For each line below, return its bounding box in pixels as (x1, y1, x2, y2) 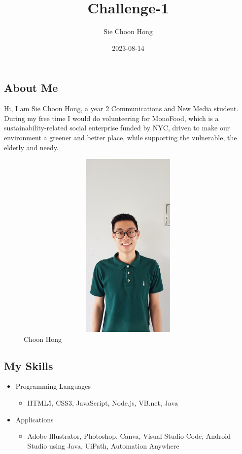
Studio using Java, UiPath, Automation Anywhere (27, 440, 179, 451)
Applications (15, 414, 54, 424)
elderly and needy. (4, 142, 59, 152)
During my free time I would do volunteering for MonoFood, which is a (4, 113, 219, 123)
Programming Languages (15, 381, 91, 391)
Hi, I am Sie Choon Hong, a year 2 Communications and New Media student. (4, 103, 239, 114)
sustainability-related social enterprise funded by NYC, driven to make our (4, 123, 230, 133)
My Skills (4, 358, 53, 373)
